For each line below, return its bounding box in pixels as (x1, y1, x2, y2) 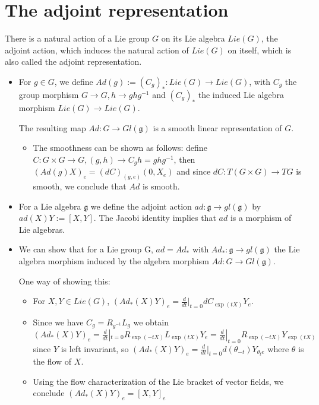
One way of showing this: (18, 274, 110, 287)
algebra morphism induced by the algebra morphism (18, 254, 209, 267)
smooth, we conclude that (33, 180, 127, 192)
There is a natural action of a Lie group (5, 32, 150, 45)
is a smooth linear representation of (153, 121, 282, 134)
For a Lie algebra (18, 200, 81, 212)
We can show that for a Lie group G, (18, 243, 153, 255)
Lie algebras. (18, 223, 65, 235)
